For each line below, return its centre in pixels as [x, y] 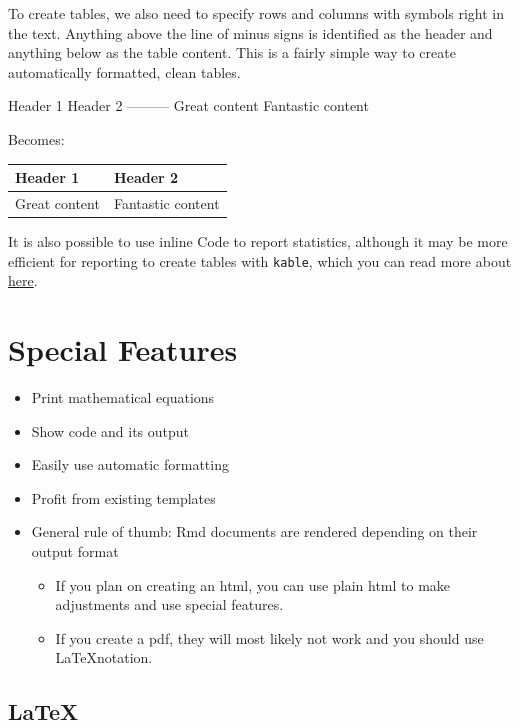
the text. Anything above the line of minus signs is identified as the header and [250, 32]
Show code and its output [110, 430]
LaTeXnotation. [104, 657]
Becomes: [36, 138]
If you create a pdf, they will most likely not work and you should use [269, 637]
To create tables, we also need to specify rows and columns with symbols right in [256, 13]
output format [75, 550]
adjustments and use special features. [169, 604]
